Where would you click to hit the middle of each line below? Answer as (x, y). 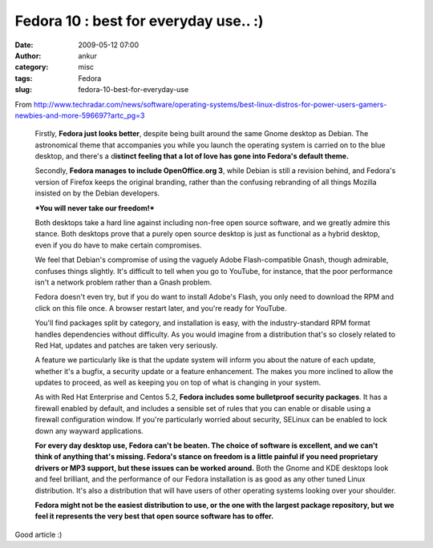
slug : (23, 90)
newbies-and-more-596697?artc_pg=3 (80, 115)
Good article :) (38, 534)
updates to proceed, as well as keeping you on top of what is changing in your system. (178, 383)
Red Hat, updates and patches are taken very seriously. (126, 345)
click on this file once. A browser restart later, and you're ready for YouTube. (161, 308)
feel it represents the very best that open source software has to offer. (154, 516)
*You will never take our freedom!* (95, 208)
